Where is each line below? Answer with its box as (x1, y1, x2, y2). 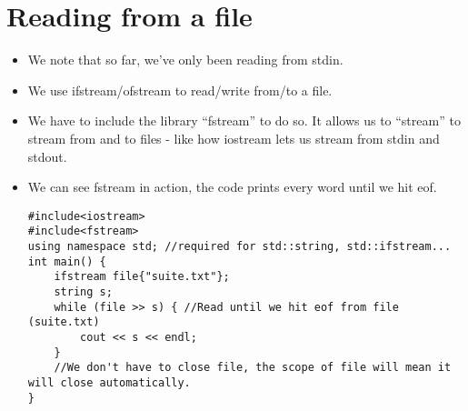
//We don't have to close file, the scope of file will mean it (54, 361, 452, 375)
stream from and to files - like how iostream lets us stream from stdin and (27, 128, 440, 147)
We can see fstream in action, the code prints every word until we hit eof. (27, 177, 437, 196)
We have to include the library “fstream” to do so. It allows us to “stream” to (27, 111, 461, 130)
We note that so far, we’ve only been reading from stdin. (27, 50, 344, 69)
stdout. (27, 146, 67, 165)
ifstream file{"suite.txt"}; (54, 270, 230, 284)
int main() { (27, 255, 106, 268)
